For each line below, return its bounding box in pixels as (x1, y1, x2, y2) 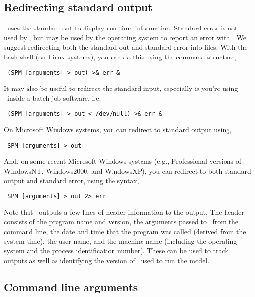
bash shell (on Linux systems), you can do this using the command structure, (4, 51, 237, 61)
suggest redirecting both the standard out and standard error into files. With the (4, 42, 248, 52)
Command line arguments (4, 279, 138, 294)
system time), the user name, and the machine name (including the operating (4, 236, 237, 246)
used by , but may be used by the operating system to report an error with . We (4, 32, 246, 42)
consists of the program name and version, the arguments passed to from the (4, 216, 239, 227)
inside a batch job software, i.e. (7, 92, 101, 103)
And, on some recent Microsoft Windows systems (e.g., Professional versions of (4, 156, 241, 166)
